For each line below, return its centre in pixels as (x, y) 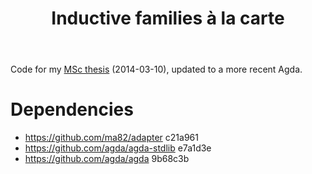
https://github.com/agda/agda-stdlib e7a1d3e (118, 148)
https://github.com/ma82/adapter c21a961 (111, 138)
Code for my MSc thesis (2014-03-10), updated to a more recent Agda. (156, 69)
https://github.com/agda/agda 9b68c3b (107, 159)
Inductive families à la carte (168, 18)
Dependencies (72, 109)
